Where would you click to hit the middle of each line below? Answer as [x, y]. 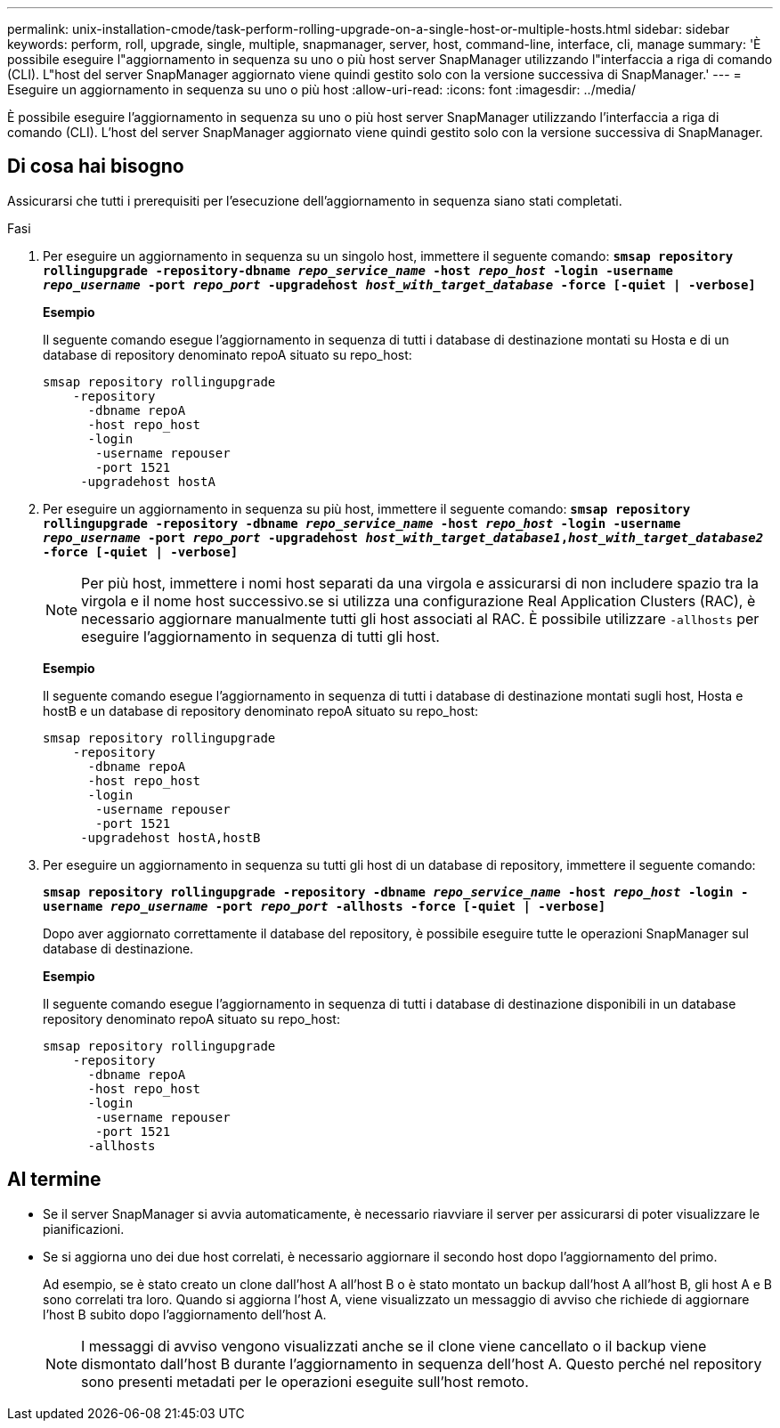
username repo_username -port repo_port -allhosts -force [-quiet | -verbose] [325, 906]
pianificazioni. [84, 1229]
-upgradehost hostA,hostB [171, 837]
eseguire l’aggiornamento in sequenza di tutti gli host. [260, 636]
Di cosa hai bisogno [96, 166]
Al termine [54, 1180]
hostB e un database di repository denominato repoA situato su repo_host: [261, 710]
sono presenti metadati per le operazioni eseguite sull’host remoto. [305, 1381]
